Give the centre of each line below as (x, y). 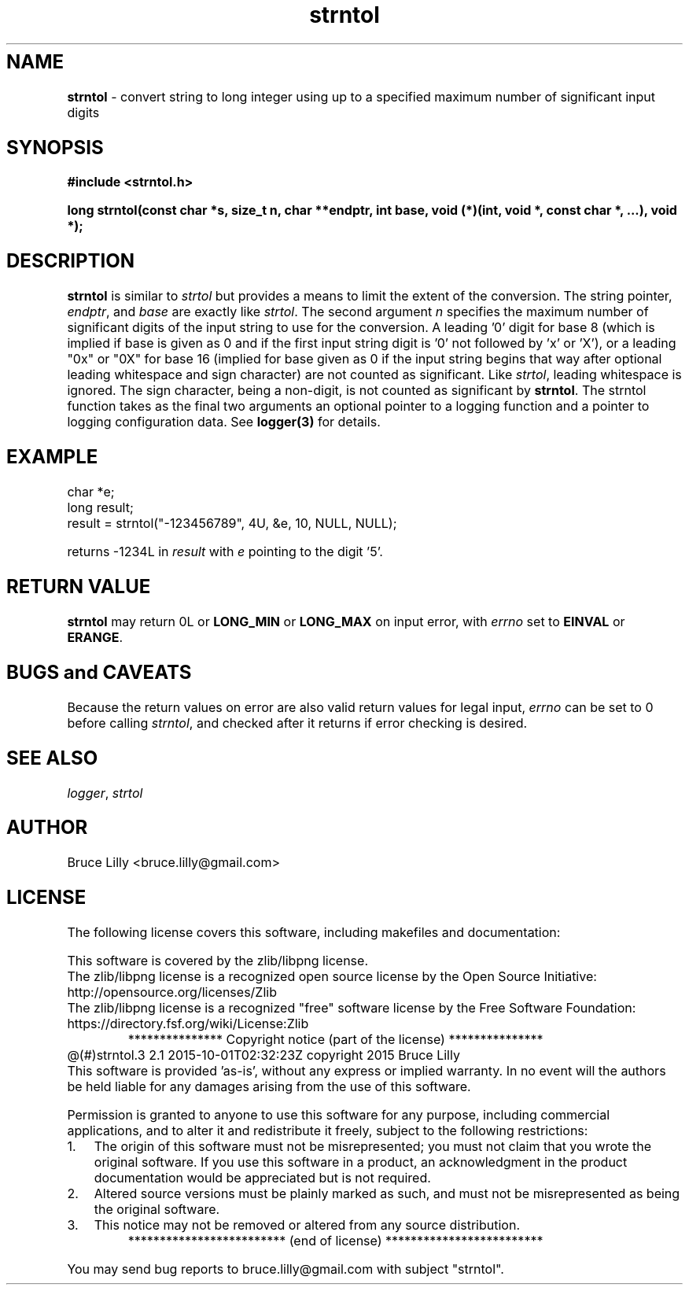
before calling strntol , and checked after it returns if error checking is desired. (297, 723)
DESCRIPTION (70, 261)
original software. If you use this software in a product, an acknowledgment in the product (361, 1162)
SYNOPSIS (55, 147)
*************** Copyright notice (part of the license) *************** (335, 1040)
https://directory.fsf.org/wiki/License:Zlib (188, 1024)
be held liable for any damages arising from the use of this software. (269, 1087)
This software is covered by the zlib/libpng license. (217, 961)
